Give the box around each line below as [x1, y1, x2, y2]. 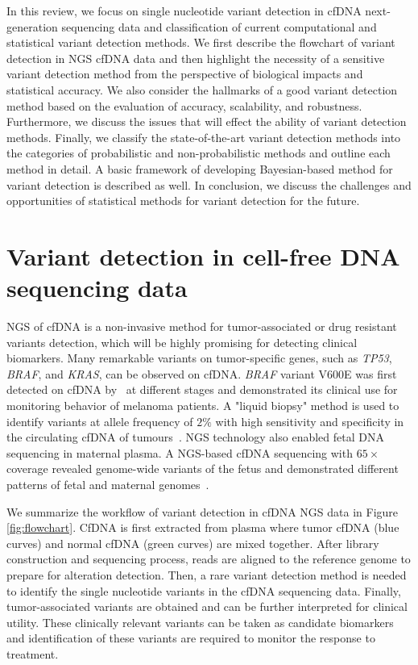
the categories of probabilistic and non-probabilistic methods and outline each [6, 144, 391, 161]
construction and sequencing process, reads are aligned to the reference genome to [6, 550, 411, 567]
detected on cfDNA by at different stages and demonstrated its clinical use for [6, 381, 398, 398]
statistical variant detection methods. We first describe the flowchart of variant [6, 34, 395, 51]
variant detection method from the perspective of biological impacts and [6, 65, 363, 82]
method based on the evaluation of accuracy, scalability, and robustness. [6, 97, 362, 114]
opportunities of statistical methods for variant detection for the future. [6, 192, 360, 209]
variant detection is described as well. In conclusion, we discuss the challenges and [6, 176, 412, 193]
